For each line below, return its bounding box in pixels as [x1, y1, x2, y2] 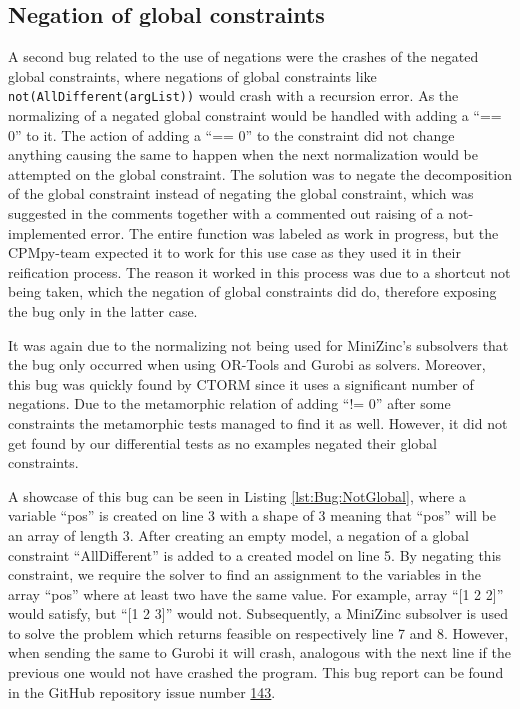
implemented [8, 222, 87, 243]
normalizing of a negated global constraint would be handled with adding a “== [8, 105, 502, 126]
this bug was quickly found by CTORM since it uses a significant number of [8, 373, 474, 394]
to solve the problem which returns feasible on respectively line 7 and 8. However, [8, 622, 509, 643]
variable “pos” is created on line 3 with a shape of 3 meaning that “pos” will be [8, 505, 497, 526]
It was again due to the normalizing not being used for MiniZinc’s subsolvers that [8, 334, 509, 355]
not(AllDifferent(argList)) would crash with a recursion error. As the [8, 85, 459, 106]
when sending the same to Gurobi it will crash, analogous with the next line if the [8, 642, 511, 663]
